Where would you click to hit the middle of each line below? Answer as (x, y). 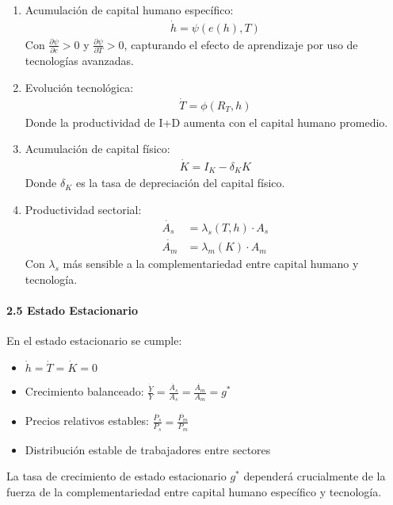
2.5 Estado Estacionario (72, 310)
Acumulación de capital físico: (97, 149)
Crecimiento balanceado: (84, 391)
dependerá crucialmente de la (315, 476)
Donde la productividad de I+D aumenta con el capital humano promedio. (206, 122)
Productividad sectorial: (83, 210)
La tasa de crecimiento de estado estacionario (116, 476)
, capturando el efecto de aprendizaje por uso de (241, 44)
